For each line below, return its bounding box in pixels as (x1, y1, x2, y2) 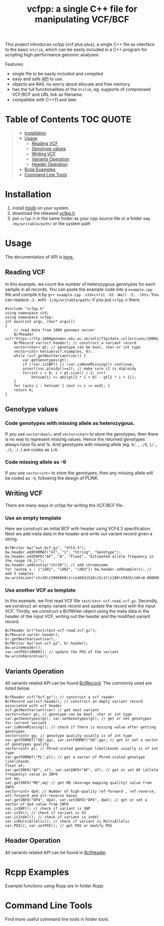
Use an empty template (5, 514, 61, 521)
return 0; (14, 388, 34, 393)
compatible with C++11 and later (12, 97, 77, 103)
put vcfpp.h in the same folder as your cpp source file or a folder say (12, 215, 150, 221)
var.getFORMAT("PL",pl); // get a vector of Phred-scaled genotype (5, 755, 145, 760)
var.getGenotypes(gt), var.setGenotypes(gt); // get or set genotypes (5, 716, 152, 721)
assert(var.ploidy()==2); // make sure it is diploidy (22, 366, 137, 371)
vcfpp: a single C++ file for (26, 3, 138, 15)
